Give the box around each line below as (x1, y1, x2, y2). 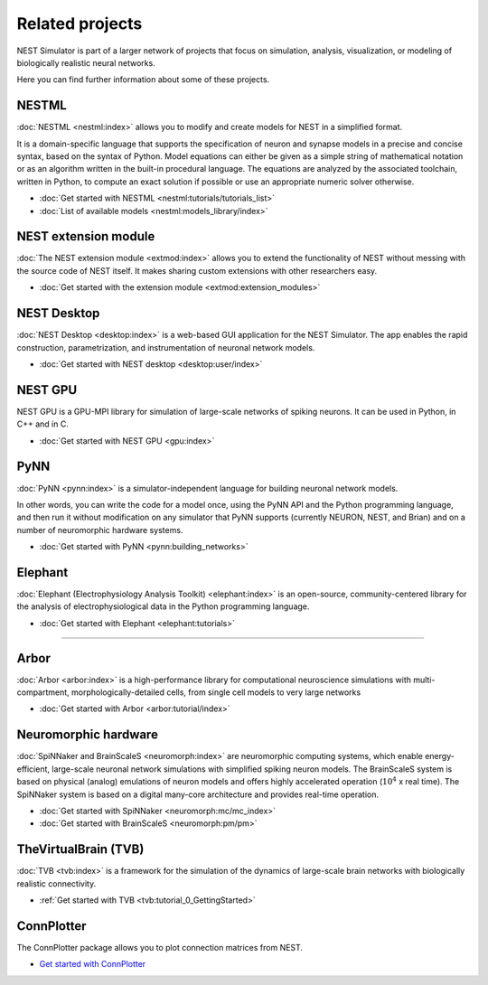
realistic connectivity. (16, 877, 97, 889)
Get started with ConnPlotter (39, 959, 146, 970)
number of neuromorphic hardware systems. (16, 524, 183, 535)
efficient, (16, 764, 50, 774)
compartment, (16, 687, 70, 698)
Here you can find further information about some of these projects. (16, 74, 270, 85)
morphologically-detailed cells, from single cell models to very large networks (70, 687, 361, 698)
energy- (425, 751, 455, 762)
